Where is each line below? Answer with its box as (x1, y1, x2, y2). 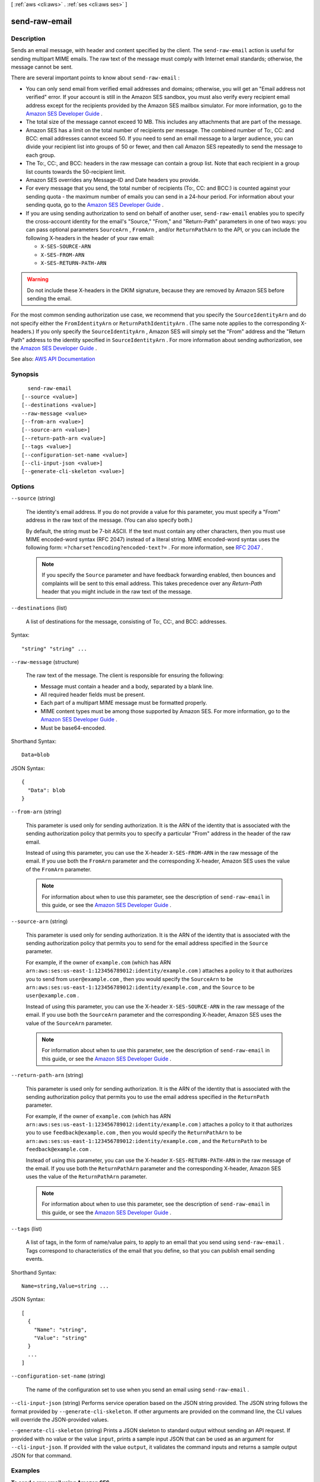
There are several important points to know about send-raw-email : (11, 74, 180, 81)
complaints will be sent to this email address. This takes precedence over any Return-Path (41, 580, 263, 587)
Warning (27, 276, 49, 283)
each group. (25, 151, 56, 158)
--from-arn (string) (11, 808, 62, 815)
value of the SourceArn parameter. (25, 1020, 113, 1027)
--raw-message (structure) (11, 658, 79, 665)
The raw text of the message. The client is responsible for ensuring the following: (25, 672, 225, 679)
